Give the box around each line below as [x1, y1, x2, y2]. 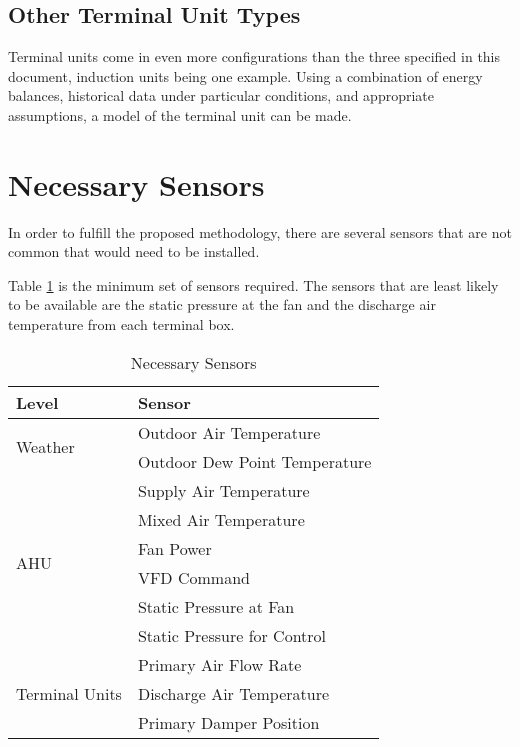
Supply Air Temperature [137, 478, 310, 502]
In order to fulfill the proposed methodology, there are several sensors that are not [8, 221, 512, 242]
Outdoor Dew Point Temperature [137, 449, 372, 473]
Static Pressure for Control [137, 623, 327, 647]
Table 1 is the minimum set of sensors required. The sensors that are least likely [8, 274, 499, 295]
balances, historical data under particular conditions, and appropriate [8, 85, 434, 106]
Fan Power [137, 536, 212, 560]
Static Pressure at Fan [137, 594, 295, 618]
